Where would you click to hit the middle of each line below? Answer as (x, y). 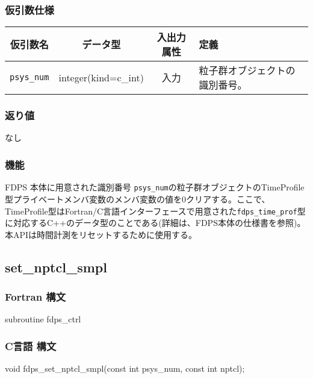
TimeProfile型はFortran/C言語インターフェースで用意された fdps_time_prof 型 (155, 211)
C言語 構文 (31, 346)
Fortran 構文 (36, 297)
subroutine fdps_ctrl (43, 319)
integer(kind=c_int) (101, 77)
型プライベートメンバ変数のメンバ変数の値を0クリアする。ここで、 (138, 199)
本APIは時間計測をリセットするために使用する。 (101, 234)
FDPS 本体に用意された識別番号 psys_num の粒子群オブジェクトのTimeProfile (155, 187)
